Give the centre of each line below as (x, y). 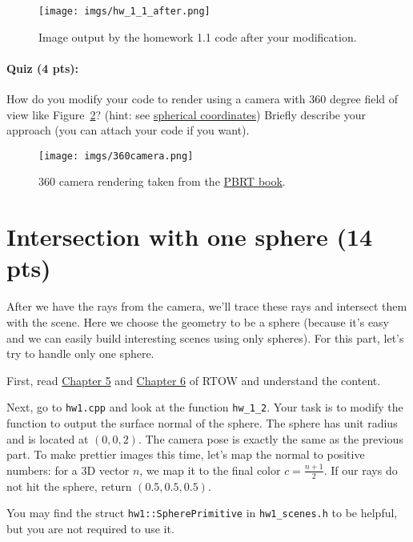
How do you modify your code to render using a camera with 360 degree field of (202, 99)
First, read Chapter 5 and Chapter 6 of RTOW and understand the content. (194, 380)
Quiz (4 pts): (42, 68)
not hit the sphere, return (69, 486)
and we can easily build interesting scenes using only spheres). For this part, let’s (205, 337)
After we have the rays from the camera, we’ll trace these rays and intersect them (207, 306)
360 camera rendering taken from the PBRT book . (162, 181)
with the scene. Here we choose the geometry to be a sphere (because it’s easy (198, 321)
